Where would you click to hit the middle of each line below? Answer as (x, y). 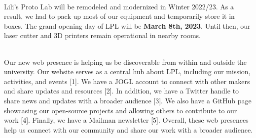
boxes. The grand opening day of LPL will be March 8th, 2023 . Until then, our (127, 25)
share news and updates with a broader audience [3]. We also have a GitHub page (128, 100)
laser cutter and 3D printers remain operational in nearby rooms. (102, 35)
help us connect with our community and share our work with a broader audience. (128, 129)
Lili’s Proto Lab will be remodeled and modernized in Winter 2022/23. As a (119, 6)
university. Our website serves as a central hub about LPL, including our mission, (127, 71)
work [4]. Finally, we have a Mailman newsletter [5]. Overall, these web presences (126, 120)
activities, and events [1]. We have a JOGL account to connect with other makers (127, 81)
